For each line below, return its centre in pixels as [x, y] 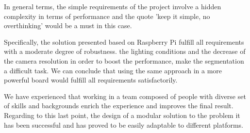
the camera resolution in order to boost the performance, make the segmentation [124, 60]
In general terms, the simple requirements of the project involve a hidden [113, 6]
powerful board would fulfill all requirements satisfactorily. [91, 80]
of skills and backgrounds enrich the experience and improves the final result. [119, 106]
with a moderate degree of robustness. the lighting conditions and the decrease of [125, 51]
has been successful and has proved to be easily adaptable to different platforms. [124, 125]
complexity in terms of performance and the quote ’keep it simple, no [107, 16]
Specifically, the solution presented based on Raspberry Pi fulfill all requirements [124, 42]
